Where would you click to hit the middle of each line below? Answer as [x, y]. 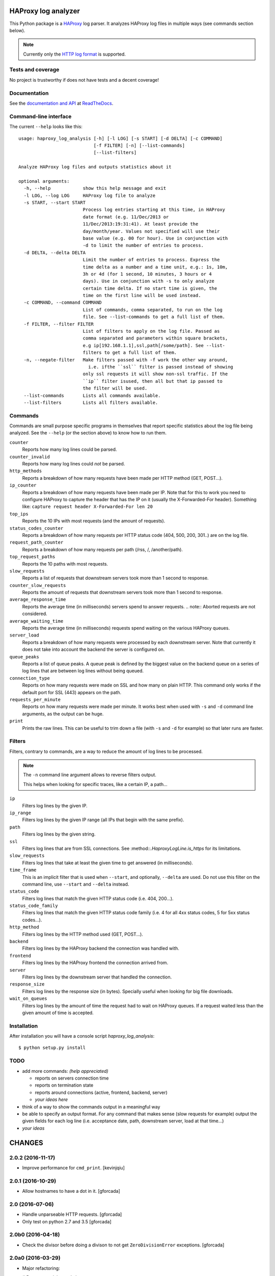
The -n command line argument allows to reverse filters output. [90, 775]
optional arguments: [44, 181]
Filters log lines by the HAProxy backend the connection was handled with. [101, 948]
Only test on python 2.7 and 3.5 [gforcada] [67, 1221]
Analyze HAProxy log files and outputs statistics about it [95, 167]
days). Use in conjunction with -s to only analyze [149, 281]
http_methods [26, 471]
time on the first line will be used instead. [142, 296]
